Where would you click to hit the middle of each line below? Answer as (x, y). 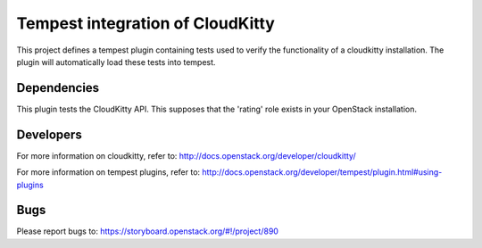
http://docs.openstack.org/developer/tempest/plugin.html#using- (322, 172)
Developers (49, 134)
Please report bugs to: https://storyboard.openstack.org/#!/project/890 (147, 231)
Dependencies (58, 88)
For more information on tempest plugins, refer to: (108, 172)
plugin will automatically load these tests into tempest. (116, 62)
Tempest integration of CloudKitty (146, 23)
